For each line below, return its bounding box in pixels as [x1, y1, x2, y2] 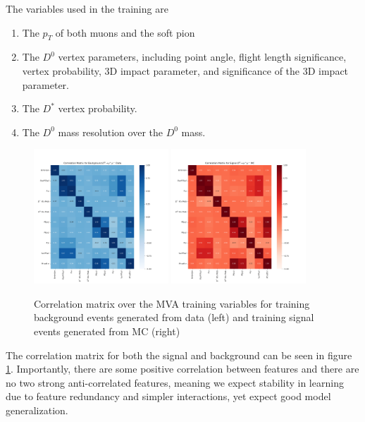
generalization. [6, 402, 68, 417]
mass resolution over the [58, 124, 163, 139]
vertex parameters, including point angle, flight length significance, [58, 49, 347, 64]
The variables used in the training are [6, 1, 168, 16]
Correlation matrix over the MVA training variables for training [34, 296, 310, 311]
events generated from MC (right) [34, 323, 180, 338]
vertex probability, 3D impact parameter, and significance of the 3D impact [22, 63, 349, 78]
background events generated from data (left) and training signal [34, 310, 314, 325]
